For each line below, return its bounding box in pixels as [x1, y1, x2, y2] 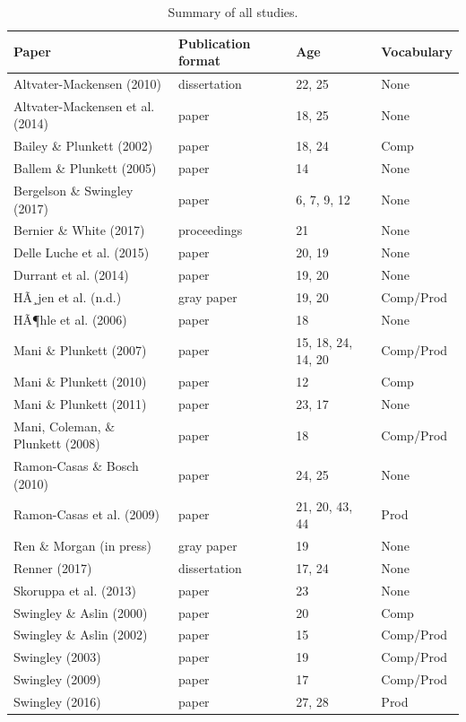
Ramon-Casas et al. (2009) [13, 505, 160, 524]
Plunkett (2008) [13, 434, 100, 453]
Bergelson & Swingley [13, 181, 134, 199]
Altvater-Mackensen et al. [13, 96, 155, 115]
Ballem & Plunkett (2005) [13, 159, 157, 178]
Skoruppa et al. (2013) [13, 580, 136, 599]
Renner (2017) [13, 558, 92, 577]
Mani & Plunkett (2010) [13, 372, 147, 391]
